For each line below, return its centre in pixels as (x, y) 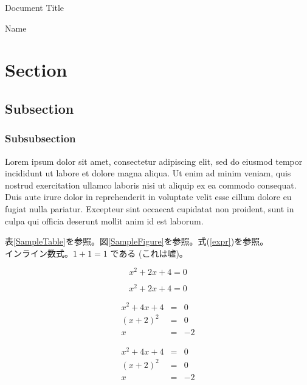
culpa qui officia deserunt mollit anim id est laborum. (104, 220)
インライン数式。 (39, 253)
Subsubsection (40, 138)
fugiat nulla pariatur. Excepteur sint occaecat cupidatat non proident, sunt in (150, 208)
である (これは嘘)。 (149, 253)
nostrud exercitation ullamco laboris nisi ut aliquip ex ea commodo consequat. (151, 185)
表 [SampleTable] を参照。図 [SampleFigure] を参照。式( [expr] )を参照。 (137, 241)
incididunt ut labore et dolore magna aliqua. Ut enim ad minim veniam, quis (148, 173)
